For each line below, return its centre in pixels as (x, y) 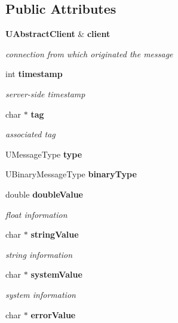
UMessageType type (44, 154)
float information (36, 214)
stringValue (55, 234)
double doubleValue (44, 194)
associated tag (30, 134)
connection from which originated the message (89, 53)
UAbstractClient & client (58, 34)
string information (39, 254)
